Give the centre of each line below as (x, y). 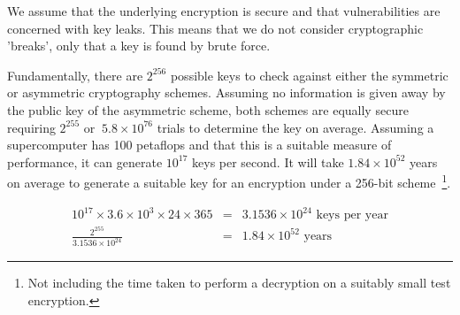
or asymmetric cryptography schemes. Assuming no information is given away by (226, 92)
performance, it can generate (85, 161)
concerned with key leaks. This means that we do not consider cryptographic (215, 28)
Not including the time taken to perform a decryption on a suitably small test (239, 283)
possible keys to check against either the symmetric (309, 75)
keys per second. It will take (268, 161)
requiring (31, 127)
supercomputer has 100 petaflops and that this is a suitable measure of (199, 145)
